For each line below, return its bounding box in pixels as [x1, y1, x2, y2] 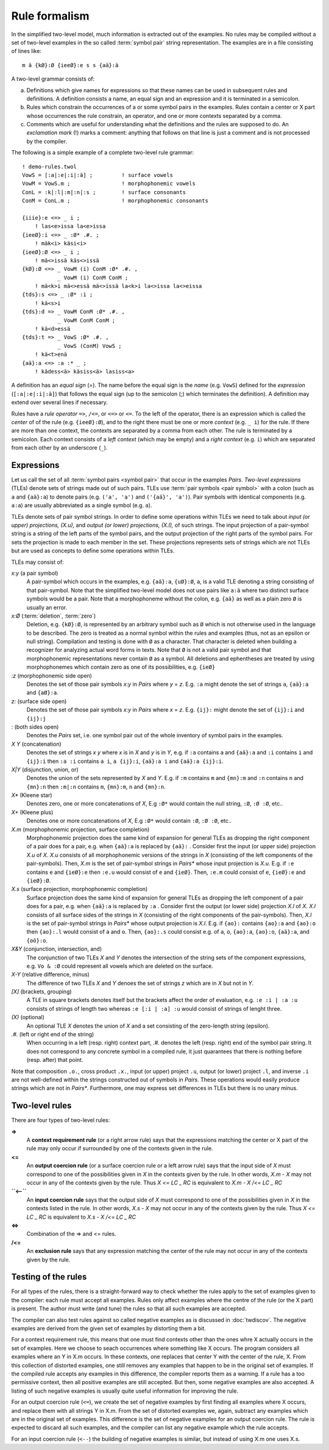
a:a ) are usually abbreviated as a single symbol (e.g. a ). [11, 502, 152, 509]
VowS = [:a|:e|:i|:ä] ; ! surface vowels [22, 171, 174, 179]
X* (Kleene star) [11, 792, 52, 799]
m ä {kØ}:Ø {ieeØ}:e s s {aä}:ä [22, 62, 119, 68]
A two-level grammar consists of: [11, 75, 95, 82]
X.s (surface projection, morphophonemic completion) [11, 886, 148, 893]
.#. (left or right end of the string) [11, 1031, 94, 1038]
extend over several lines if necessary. [11, 399, 108, 406]
